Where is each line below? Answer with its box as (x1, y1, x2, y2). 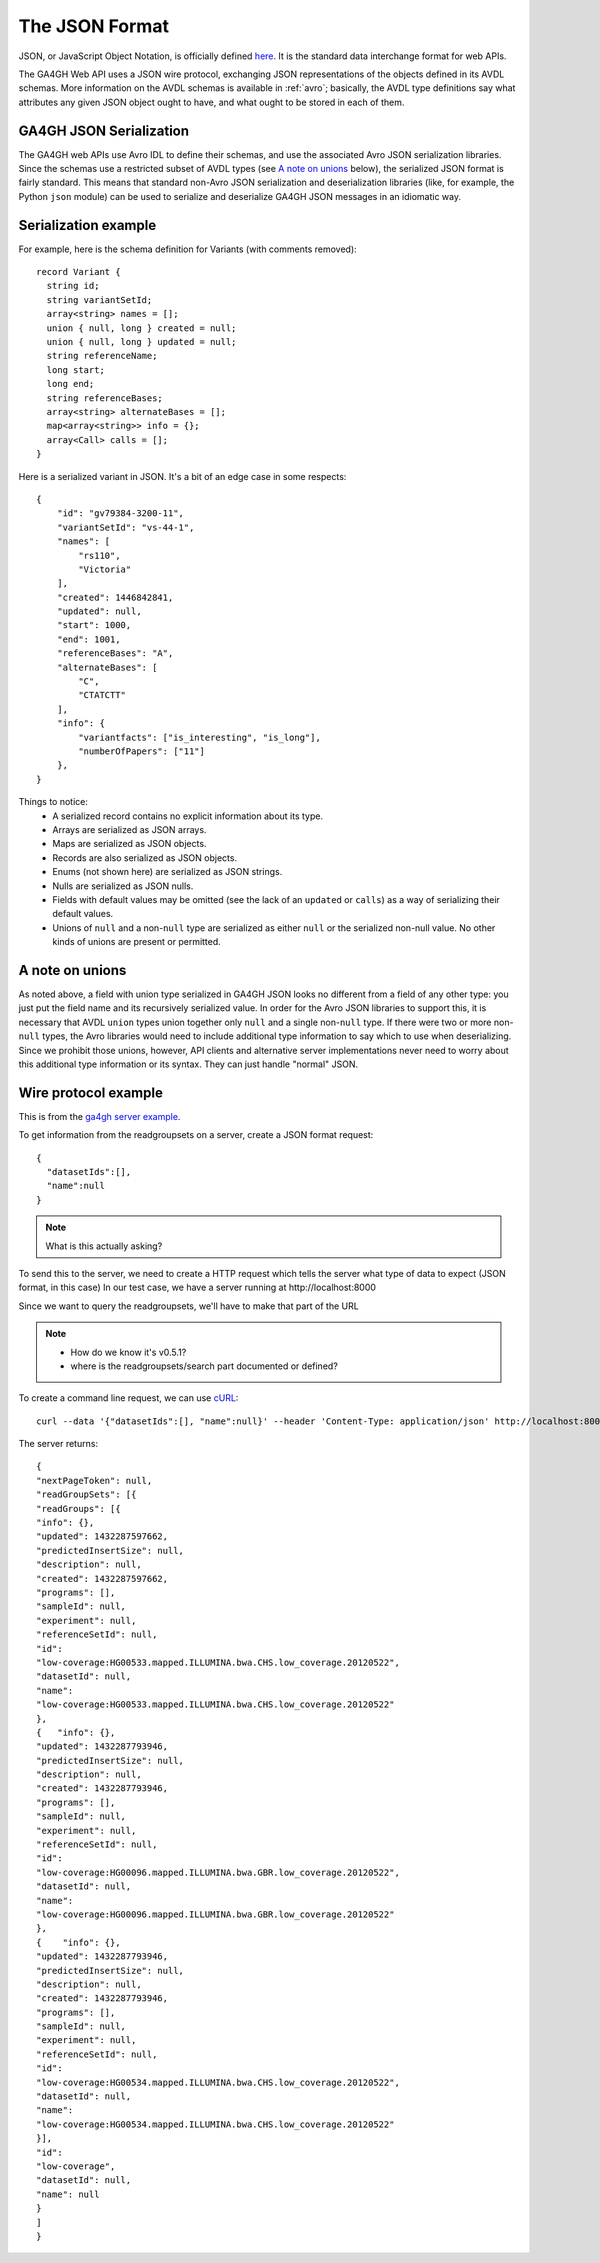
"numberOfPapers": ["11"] (78, 745, 205, 757)
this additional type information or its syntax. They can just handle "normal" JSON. (18, 1058, 359, 1070)
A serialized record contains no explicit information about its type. (52, 810, 324, 822)
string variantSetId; (46, 294, 153, 305)
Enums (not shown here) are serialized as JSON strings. (52, 866, 283, 878)
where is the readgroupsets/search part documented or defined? (70, 1360, 339, 1372)
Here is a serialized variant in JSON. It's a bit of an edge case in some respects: (18, 470, 347, 482)
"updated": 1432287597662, (36, 1531, 169, 1542)
